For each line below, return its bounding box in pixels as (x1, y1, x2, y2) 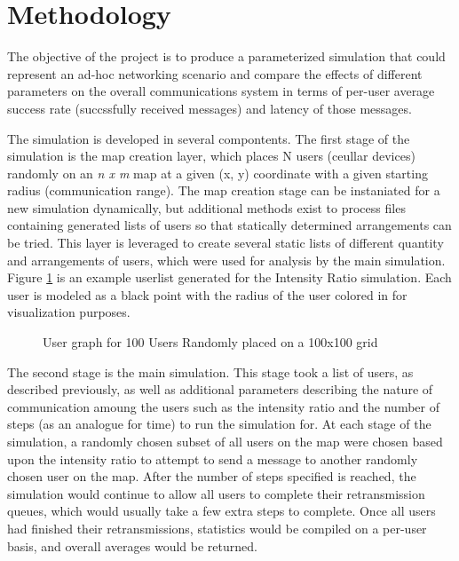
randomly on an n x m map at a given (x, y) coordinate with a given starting (7, 163, 428, 182)
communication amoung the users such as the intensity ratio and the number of (7, 397, 439, 415)
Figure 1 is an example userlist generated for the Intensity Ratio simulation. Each (7, 268, 452, 287)
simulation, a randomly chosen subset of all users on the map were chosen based (7, 432, 443, 450)
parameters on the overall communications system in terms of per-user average (7, 82, 435, 100)
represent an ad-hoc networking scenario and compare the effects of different (7, 64, 423, 83)
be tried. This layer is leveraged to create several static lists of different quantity (7, 233, 444, 252)
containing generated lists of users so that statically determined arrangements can (7, 216, 452, 234)
